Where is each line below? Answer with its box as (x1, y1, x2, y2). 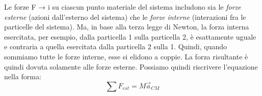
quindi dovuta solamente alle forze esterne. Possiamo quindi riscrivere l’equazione (4, 61, 258, 72)
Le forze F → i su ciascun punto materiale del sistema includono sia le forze (4, 2, 241, 12)
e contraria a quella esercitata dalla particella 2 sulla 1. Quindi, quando (4, 41, 227, 52)
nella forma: (4, 71, 41, 82)
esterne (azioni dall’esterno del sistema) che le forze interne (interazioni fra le (4, 11, 246, 22)
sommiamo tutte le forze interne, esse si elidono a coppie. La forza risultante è (4, 51, 248, 61)
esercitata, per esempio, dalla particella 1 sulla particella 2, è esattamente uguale (4, 31, 256, 42)
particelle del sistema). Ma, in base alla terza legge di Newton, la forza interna (4, 21, 249, 32)
